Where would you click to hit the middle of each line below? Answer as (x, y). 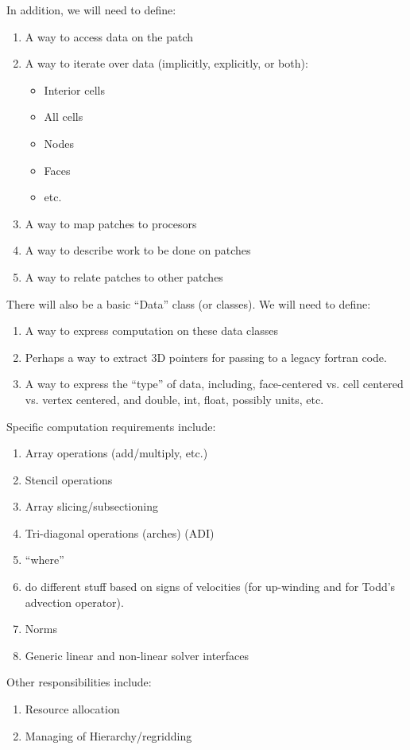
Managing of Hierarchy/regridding (108, 735)
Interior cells (74, 89)
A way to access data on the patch (109, 36)
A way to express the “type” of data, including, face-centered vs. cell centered (214, 384)
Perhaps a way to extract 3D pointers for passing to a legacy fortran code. (206, 357)
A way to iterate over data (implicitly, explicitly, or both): (166, 63)
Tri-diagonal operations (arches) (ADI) (120, 532)
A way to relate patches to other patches (124, 276)
